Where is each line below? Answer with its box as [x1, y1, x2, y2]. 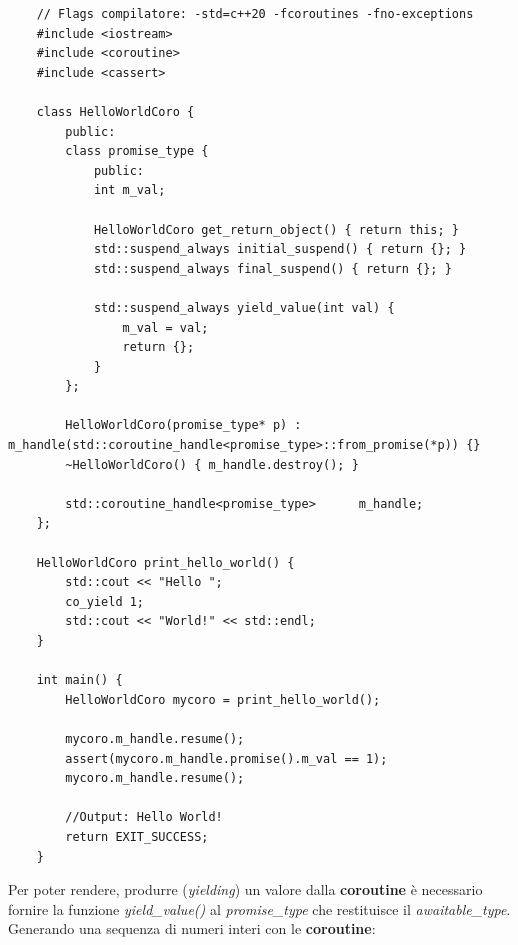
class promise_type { [65, 144, 209, 159]
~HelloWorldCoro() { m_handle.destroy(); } [65, 457, 359, 472]
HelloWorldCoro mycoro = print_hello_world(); [65, 692, 381, 707]
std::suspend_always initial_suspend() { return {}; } [93, 242, 467, 257]
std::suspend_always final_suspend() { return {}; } [93, 261, 452, 276]
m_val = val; [122, 320, 209, 335]
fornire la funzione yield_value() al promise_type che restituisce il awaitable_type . [8, 898, 511, 919]
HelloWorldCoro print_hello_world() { [36, 555, 295, 570]
